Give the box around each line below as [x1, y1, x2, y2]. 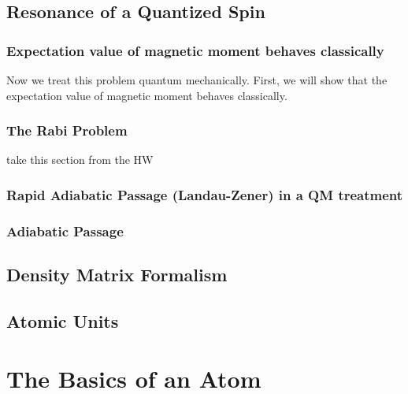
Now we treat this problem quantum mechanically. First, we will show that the [6, 72, 388, 87]
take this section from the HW [6, 151, 154, 168]
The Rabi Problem [6, 121, 128, 140]
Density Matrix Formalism [6, 262, 228, 287]
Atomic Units [6, 308, 119, 333]
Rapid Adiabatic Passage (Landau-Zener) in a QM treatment [6, 184, 403, 204]
